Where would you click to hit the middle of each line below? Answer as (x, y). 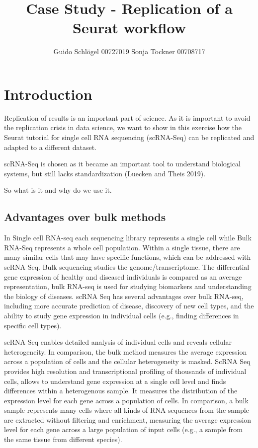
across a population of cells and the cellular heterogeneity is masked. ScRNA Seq (127, 361)
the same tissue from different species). (63, 439)
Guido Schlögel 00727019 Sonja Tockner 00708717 (129, 51)
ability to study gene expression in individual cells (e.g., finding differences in (122, 315)
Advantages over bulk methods (85, 217)
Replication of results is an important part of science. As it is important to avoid (127, 117)
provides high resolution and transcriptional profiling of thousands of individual (125, 371)
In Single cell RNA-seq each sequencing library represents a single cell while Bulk (128, 238)
